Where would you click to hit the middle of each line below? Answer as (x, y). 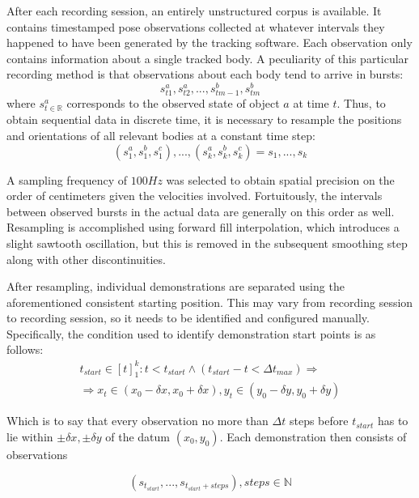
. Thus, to (361, 103)
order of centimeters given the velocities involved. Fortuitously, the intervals (195, 196)
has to (393, 421)
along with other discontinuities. (86, 259)
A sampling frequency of (67, 179)
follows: (25, 349)
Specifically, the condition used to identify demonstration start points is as (191, 333)
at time (311, 103)
